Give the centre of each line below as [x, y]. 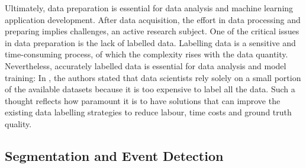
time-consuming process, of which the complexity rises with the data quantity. [146, 54]
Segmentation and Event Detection [114, 155]
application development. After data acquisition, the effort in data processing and [153, 19]
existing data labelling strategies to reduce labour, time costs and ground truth [148, 112]
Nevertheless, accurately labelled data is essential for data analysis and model [146, 65]
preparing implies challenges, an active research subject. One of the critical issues [152, 31]
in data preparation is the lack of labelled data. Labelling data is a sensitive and [150, 42]
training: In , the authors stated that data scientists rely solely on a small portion [153, 77]
